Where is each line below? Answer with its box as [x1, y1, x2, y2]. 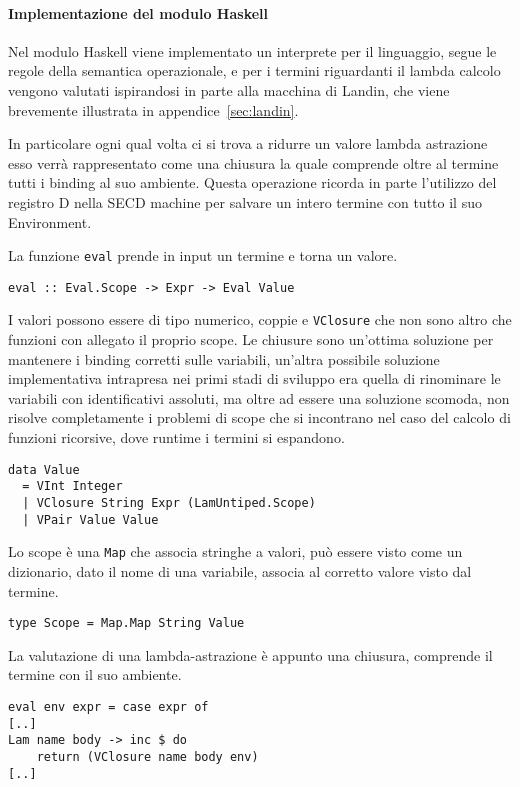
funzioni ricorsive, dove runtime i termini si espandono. [8, 427, 345, 448]
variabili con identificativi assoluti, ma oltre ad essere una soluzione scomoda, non [8, 387, 510, 408]
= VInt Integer [22, 479, 123, 494]
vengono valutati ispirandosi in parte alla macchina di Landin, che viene [8, 79, 450, 100]
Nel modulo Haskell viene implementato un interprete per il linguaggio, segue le [8, 40, 497, 61]
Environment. [8, 211, 92, 232]
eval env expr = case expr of [8, 699, 209, 714]
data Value [8, 462, 80, 477]
